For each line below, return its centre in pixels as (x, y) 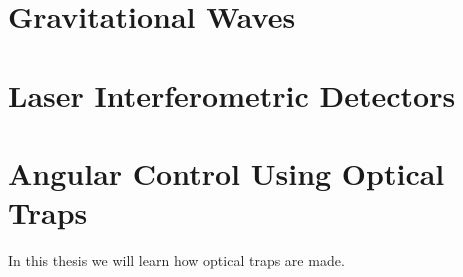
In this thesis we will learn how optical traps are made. (176, 260)
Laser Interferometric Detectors (232, 94)
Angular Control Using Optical (226, 172)
